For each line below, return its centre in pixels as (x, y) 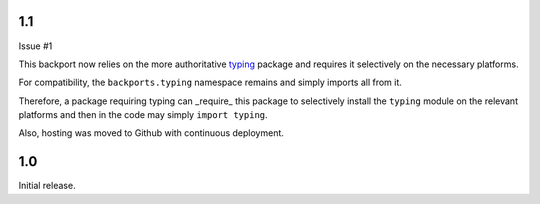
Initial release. (47, 186)
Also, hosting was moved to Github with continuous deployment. (151, 133)
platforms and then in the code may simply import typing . (143, 115)
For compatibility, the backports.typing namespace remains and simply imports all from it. (210, 82)
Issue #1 (35, 46)
